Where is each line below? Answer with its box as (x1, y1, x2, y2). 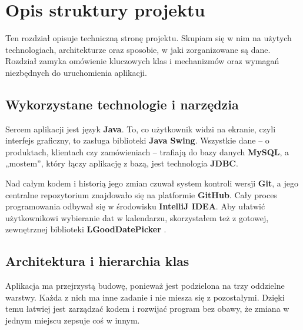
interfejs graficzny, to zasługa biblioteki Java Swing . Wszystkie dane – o (5, 134, 269, 146)
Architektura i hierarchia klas (5, 252, 189, 270)
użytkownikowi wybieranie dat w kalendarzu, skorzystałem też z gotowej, (5, 211, 269, 224)
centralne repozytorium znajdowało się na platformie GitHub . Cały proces (5, 188, 277, 201)
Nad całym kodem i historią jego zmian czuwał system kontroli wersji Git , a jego (5, 177, 298, 189)
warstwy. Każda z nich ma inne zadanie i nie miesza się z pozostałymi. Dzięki (5, 291, 285, 303)
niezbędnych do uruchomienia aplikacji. (5, 66, 147, 78)
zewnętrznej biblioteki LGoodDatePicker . (5, 223, 167, 235)
